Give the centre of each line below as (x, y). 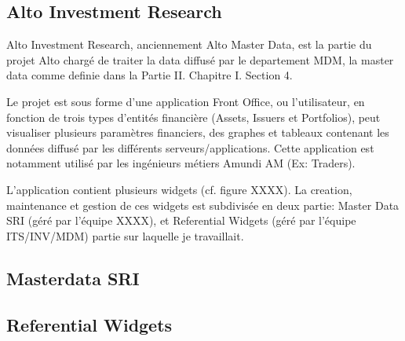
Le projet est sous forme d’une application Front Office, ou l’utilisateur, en (186, 101)
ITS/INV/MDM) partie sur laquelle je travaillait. (125, 235)
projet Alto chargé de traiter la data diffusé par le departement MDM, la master (200, 59)
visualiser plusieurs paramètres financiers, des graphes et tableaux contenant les (198, 132)
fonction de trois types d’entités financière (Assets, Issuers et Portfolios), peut (193, 117)
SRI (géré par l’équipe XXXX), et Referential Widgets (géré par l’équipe (181, 220)
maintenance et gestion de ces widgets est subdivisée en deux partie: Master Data (203, 205)
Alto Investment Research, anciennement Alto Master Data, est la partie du (189, 44)
